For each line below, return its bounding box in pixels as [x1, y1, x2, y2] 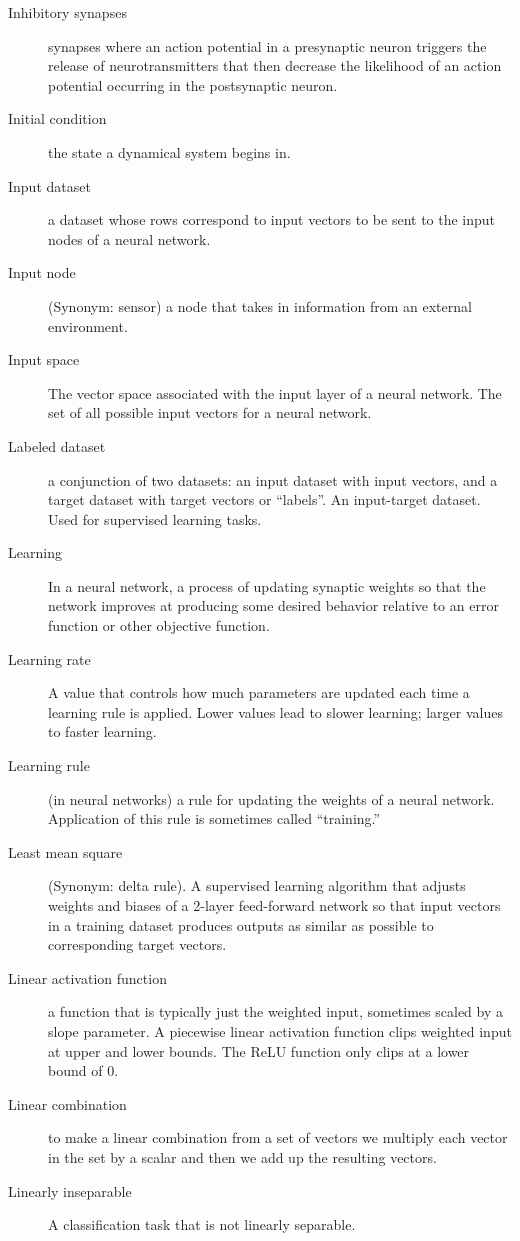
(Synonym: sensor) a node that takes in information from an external [48, 295, 472, 316]
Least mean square [8, 841, 123, 862]
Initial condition [8, 108, 107, 129]
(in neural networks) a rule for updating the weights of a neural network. [48, 788, 495, 809]
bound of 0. [48, 1060, 119, 1081]
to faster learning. [48, 721, 157, 742]
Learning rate [8, 648, 91, 669]
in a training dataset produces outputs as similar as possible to [48, 914, 434, 935]
